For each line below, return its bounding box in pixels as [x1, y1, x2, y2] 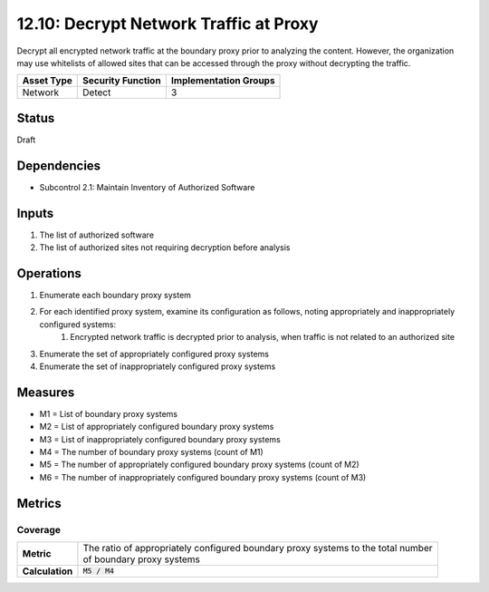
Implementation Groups [170, 74, 275, 87]
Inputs [16, 205, 54, 221]
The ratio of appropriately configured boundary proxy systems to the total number [82, 541, 433, 554]
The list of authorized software [39, 229, 154, 240]
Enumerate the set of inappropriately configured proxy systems [39, 361, 276, 372]
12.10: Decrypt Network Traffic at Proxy [16, 14, 319, 34]
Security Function [82, 74, 162, 87]
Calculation [22, 565, 73, 577]
